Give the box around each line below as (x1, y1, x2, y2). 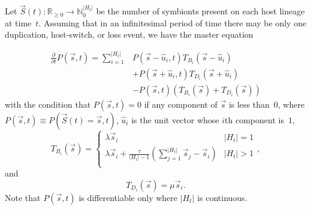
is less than (228, 98, 270, 110)
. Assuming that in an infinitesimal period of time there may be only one (38, 16, 307, 29)
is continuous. (197, 191, 247, 203)
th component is (225, 113, 284, 126)
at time (5, 16, 32, 29)
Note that (5, 191, 41, 203)
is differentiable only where (78, 191, 178, 203)
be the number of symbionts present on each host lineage (96, 5, 305, 17)
